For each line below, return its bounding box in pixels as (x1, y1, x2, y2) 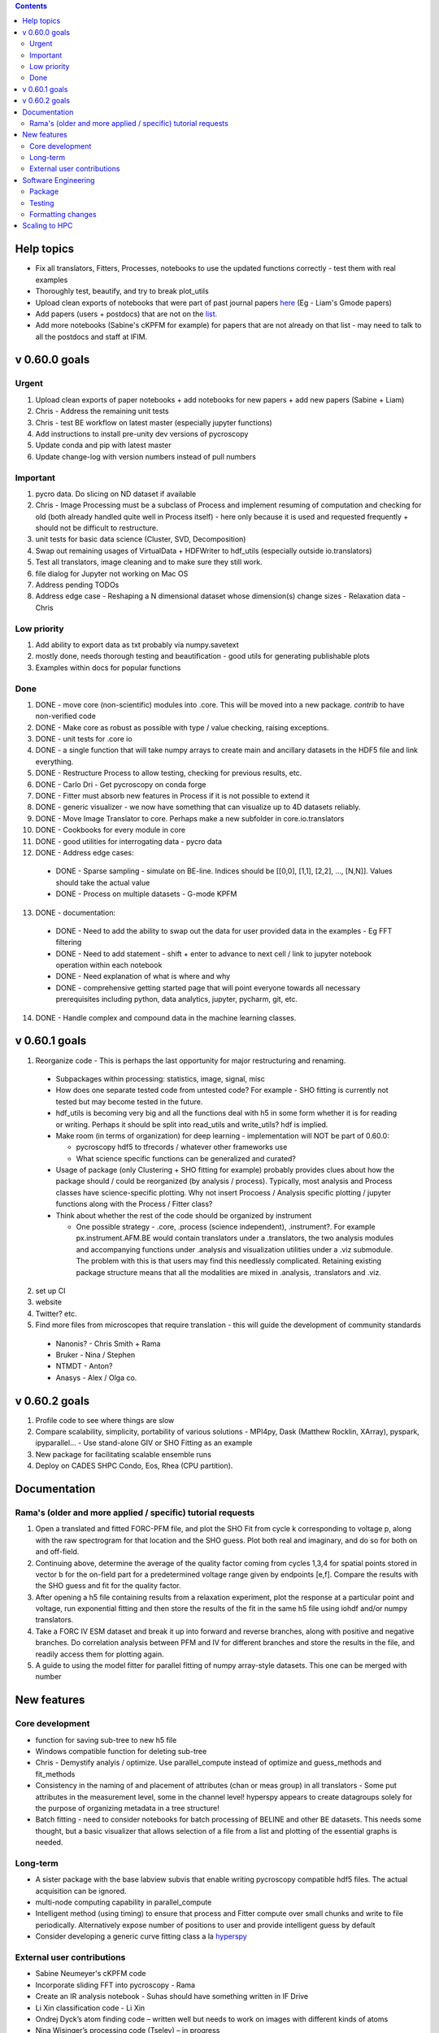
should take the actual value (55, 877, 150, 887)
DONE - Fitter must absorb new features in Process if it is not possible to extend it (35, 791, 310, 801)
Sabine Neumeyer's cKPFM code (35, 1969, 146, 1979)
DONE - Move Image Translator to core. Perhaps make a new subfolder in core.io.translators (35, 813, 345, 823)
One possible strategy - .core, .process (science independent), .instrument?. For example (76, 1222, 376, 1232)
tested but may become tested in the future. (55, 1096, 203, 1106)
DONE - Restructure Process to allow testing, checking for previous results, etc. (35, 768, 302, 778)
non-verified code (35, 712, 97, 721)
